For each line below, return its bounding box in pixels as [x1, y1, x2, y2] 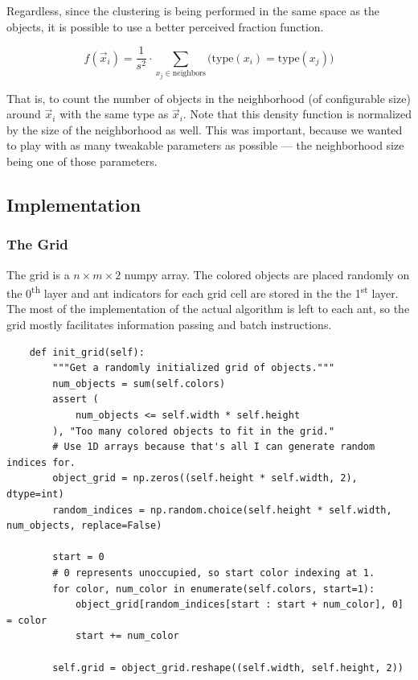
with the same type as [59, 105, 169, 122]
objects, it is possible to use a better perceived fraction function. [6, 18, 324, 35]
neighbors [172, 68, 206, 77]
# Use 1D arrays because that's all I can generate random [52, 441, 375, 453]
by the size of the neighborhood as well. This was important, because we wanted [6, 121, 403, 138]
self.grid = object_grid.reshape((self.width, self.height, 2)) [52, 661, 404, 674]
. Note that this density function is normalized [182, 105, 412, 122]
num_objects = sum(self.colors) [52, 377, 226, 389]
